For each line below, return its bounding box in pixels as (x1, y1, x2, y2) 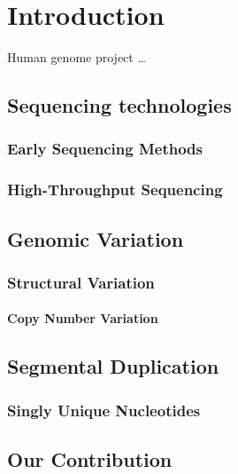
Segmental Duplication (7, 352, 219, 380)
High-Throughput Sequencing (7, 178, 223, 201)
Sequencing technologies (7, 91, 232, 119)
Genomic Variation (7, 225, 184, 252)
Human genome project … (7, 48, 146, 67)
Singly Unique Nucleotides (7, 399, 201, 421)
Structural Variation (7, 271, 155, 293)
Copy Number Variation (7, 309, 158, 328)
